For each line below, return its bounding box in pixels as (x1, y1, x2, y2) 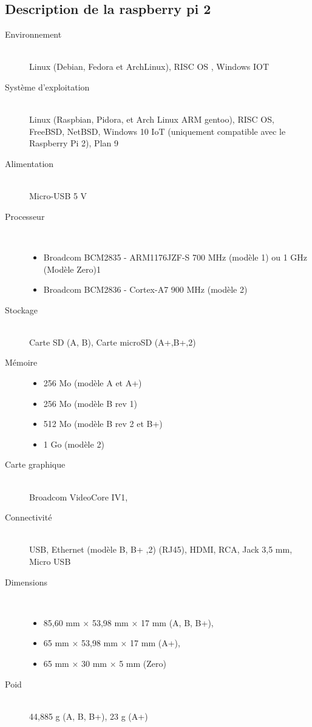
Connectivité (5, 511, 52, 524)
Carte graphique (5, 458, 66, 471)
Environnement (5, 28, 62, 41)
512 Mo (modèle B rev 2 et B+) (43, 417, 163, 430)
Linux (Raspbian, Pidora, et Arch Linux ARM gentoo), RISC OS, (29, 113, 274, 126)
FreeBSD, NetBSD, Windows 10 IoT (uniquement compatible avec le (29, 125, 286, 137)
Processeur (5, 210, 45, 222)
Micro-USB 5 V (29, 189, 87, 202)
